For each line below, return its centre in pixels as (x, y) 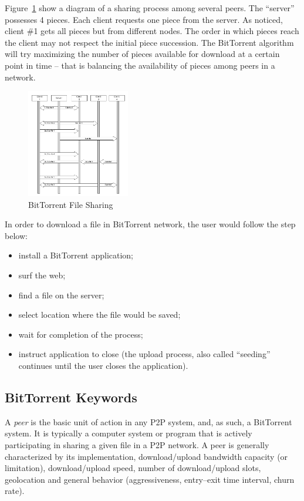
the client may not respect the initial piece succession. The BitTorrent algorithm (149, 42)
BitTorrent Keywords (71, 397)
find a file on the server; (61, 295)
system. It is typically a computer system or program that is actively (129, 433)
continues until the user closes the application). (103, 365)
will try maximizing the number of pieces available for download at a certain (142, 54)
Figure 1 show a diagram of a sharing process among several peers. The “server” (150, 8)
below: (16, 235)
